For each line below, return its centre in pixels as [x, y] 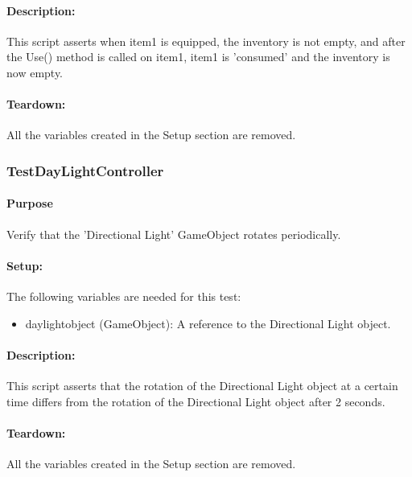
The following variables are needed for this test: [124, 296]
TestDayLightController [85, 170]
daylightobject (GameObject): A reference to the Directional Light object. [208, 323]
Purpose [30, 203]
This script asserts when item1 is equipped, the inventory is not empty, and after [206, 41]
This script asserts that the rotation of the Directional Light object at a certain [202, 385]
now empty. [35, 72]
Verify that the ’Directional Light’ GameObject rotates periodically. [174, 234]
